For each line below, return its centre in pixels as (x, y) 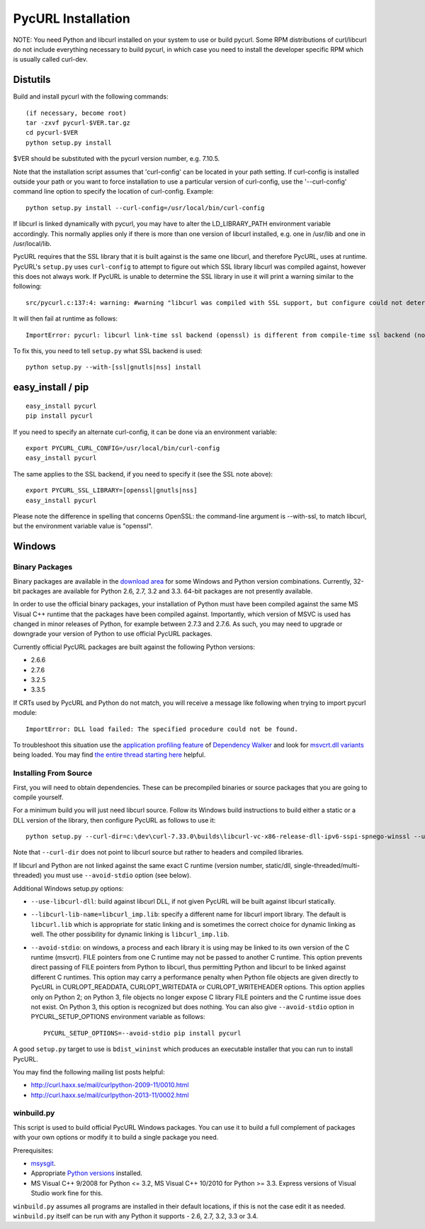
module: (25, 713)
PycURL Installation (72, 18)
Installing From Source (53, 773)
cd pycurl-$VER (52, 133)
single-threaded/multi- (327, 865)
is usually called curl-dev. (50, 60)
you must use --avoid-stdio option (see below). (117, 875)
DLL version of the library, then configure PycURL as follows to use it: (114, 820)
